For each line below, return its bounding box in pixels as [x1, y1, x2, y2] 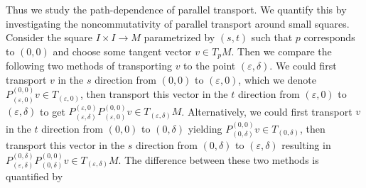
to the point [183, 58, 236, 73]
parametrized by [144, 30, 215, 45]
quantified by [6, 168, 63, 183]
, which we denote [238, 72, 317, 87]
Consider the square [6, 30, 92, 45]
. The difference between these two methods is [118, 152, 319, 167]
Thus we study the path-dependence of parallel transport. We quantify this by [6, 2, 347, 16]
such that [251, 30, 293, 45]
